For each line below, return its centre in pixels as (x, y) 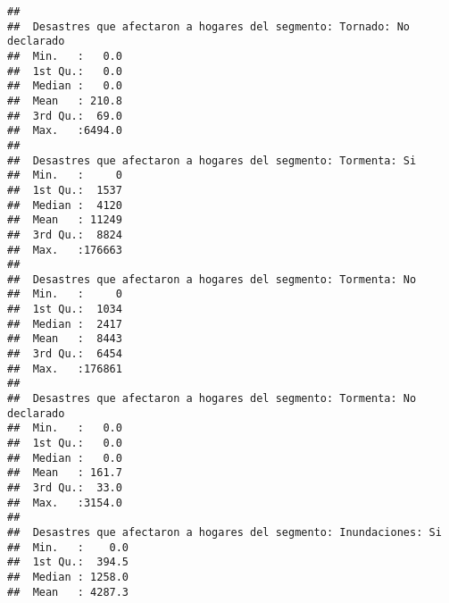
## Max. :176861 (65, 368)
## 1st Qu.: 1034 (65, 310)
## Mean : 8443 (65, 339)
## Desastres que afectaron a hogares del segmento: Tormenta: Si (212, 160)
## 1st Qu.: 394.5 (68, 562)
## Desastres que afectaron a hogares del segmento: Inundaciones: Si (224, 532)
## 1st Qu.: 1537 (65, 190)
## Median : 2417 (65, 324)
